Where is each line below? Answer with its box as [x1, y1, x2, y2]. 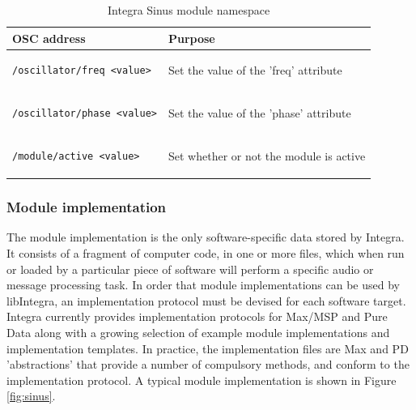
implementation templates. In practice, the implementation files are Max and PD [6, 340, 409, 357]
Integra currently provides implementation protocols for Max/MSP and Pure [6, 308, 388, 325]
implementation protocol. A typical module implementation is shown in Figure [6, 371, 397, 388]
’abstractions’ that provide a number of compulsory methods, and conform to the [6, 356, 410, 373]
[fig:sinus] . [6, 387, 56, 404]
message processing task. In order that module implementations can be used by [6, 276, 400, 293]
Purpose [168, 29, 215, 46]
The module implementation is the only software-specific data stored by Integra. [6, 228, 405, 246]
